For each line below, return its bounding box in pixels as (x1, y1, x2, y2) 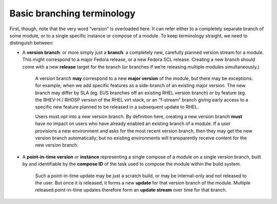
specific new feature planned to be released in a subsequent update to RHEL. (35, 104, 199, 110)
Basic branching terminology (9, 8, 136, 19)
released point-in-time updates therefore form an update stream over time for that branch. (35, 187, 227, 193)
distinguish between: (9, 40, 54, 46)
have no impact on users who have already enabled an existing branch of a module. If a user (35, 120, 231, 127)
